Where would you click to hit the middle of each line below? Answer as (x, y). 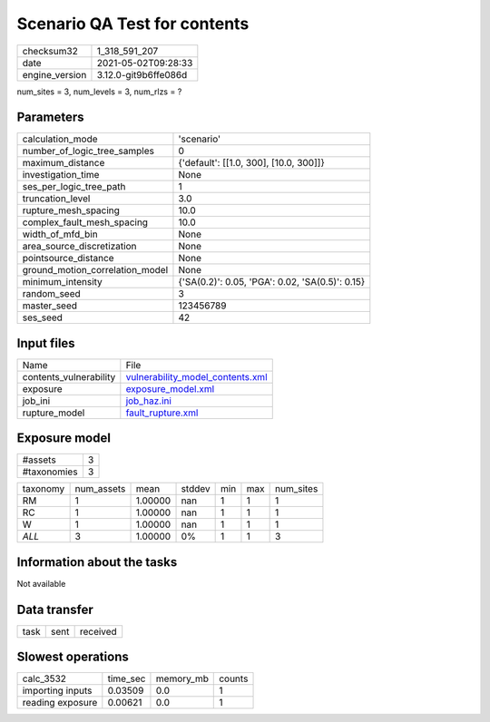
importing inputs (57, 691)
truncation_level (56, 199)
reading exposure (60, 703)
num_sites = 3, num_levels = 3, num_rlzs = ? (99, 92)
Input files (46, 343)
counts (234, 678)
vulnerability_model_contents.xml (196, 376)
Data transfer (55, 609)
